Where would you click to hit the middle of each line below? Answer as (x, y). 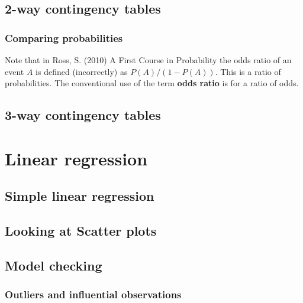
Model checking (54, 265)
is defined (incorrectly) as (82, 71)
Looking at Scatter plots (81, 231)
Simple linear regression (80, 196)
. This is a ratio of (248, 71)
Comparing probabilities (64, 38)
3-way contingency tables (83, 115)
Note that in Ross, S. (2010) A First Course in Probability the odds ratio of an (148, 60)
